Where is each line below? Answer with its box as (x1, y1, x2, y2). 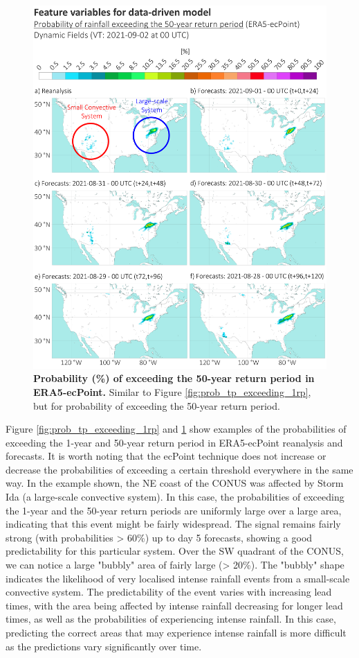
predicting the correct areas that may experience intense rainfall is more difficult (6, 625, 347, 640)
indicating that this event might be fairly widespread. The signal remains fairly (6, 517, 341, 531)
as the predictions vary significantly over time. (6, 639, 202, 653)
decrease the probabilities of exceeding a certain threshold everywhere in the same (6, 462, 353, 476)
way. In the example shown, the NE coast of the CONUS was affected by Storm (6, 476, 344, 490)
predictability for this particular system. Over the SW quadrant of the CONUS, (6, 544, 344, 558)
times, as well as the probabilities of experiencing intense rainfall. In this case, (6, 612, 336, 626)
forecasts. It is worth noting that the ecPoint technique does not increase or (6, 449, 326, 463)
